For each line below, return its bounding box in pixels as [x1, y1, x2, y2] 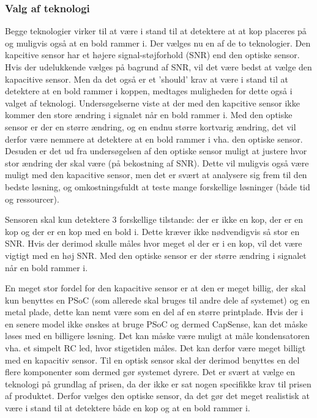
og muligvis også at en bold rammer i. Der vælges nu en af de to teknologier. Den [5, 36, 311, 49]
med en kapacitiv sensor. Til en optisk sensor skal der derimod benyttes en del [5, 353, 300, 366]
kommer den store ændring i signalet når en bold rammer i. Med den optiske [5, 108, 293, 121]
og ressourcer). [5, 192, 59, 205]
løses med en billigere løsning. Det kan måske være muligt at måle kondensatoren [5, 329, 310, 342]
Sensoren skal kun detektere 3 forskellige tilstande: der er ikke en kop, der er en [5, 213, 304, 226]
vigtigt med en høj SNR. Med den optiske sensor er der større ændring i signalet [5, 248, 307, 261]
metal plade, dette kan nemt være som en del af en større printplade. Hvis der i [5, 305, 304, 318]
